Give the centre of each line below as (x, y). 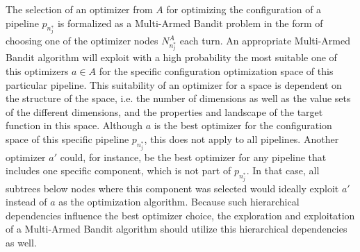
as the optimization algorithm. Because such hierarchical (179, 202)
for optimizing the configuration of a (244, 9)
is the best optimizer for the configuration (243, 125)
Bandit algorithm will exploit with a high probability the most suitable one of (171, 57)
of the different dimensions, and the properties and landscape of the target (164, 111)
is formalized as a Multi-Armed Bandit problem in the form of (190, 23)
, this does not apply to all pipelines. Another (242, 138)
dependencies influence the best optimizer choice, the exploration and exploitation (180, 215)
